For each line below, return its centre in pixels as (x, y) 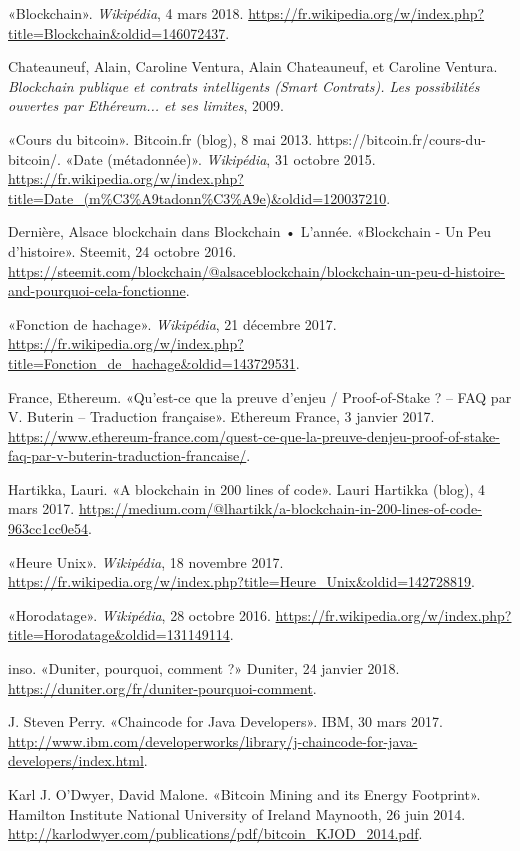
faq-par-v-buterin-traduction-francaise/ (127, 455)
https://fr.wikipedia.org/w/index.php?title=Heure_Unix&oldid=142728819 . (241, 581)
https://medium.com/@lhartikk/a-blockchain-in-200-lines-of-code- (280, 508)
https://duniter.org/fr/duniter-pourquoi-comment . (162, 687)
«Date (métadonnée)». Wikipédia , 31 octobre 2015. (220, 158)
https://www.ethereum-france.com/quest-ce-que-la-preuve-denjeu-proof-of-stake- (254, 435)
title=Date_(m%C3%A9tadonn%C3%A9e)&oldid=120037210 (197, 197)
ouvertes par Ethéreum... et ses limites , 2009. (146, 105)
